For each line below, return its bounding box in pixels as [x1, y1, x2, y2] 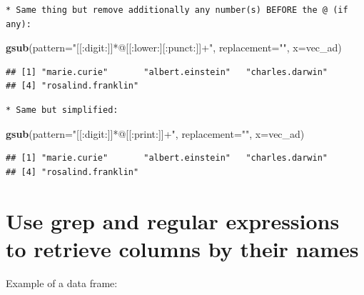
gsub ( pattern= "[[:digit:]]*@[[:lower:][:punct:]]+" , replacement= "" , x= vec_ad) [6, 40, 342, 55]
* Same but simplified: [6, 104, 118, 115]
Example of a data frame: [6, 275, 118, 290]
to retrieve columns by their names [6, 234, 359, 263]
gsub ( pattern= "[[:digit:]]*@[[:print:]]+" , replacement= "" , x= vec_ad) [6, 126, 305, 141]
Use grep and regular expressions [6, 206, 340, 235]
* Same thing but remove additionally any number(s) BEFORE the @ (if [6, 5, 348, 15]
